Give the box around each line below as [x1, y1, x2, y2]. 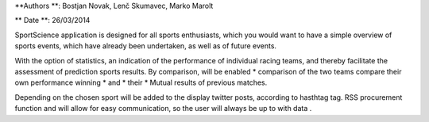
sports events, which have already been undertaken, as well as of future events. [14, 41, 277, 51]
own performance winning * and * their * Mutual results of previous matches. [14, 78, 268, 87]
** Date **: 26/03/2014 [14, 16, 91, 25]
